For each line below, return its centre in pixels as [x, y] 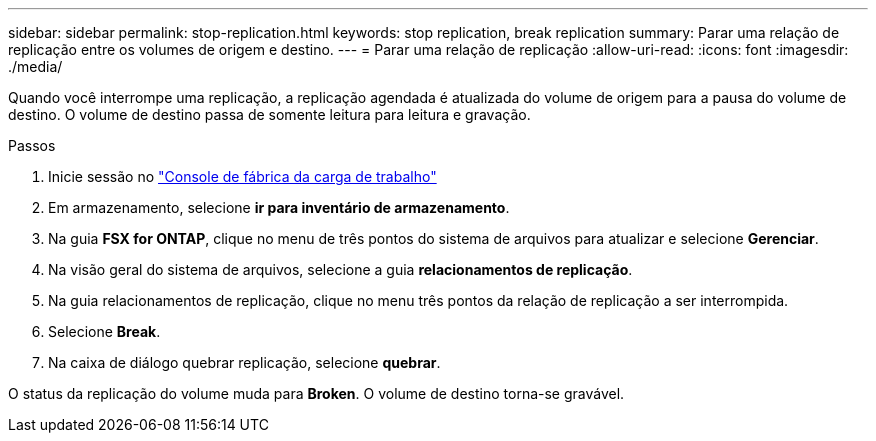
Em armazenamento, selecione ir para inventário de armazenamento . [279, 207]
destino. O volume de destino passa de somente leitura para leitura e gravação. [269, 114]
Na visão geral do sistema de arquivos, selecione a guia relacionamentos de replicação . [340, 269]
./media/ [35, 66]
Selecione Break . [104, 331]
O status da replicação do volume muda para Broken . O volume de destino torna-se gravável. [316, 393]
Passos [32, 145]
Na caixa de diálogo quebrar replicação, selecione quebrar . [244, 362]
